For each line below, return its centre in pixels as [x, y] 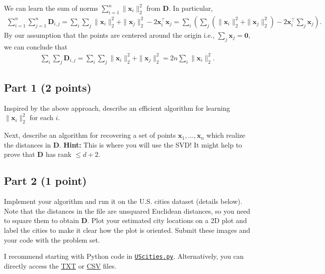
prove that [20, 154]
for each [41, 117]
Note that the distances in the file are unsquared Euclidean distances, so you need [127, 211]
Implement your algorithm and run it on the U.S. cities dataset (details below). [123, 201]
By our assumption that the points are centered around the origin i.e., [109, 35]
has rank [59, 154]
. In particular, [191, 8]
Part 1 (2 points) [48, 87]
